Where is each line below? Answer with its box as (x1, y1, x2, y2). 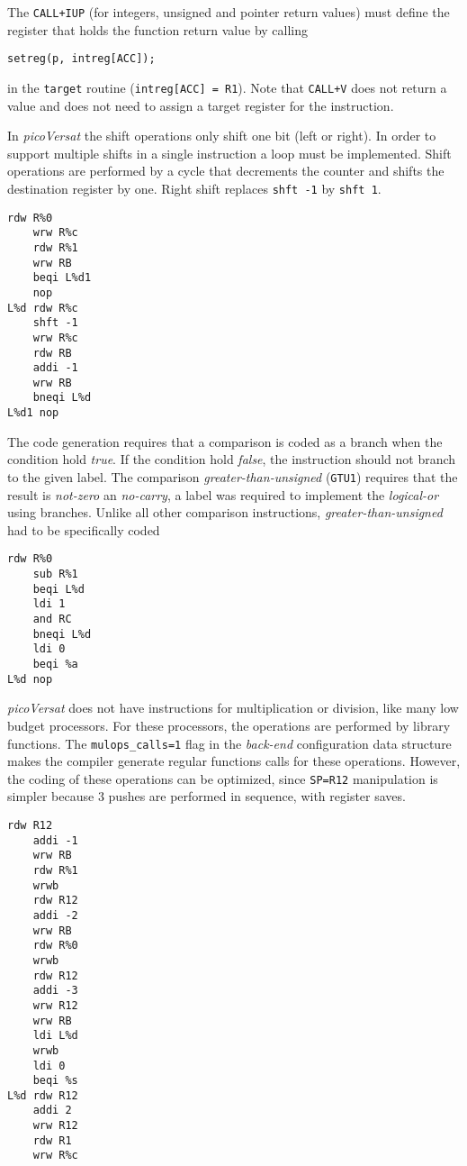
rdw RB (32, 346, 72, 360)
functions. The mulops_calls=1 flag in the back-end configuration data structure (7, 733, 452, 752)
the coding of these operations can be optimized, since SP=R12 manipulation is (7, 769, 438, 788)
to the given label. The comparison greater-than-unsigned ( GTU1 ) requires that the (7, 467, 458, 486)
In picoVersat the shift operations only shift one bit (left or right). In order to (7, 126, 436, 145)
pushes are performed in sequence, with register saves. (108, 787, 406, 806)
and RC (32, 613, 72, 626)
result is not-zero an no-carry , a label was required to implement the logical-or (7, 485, 439, 504)
